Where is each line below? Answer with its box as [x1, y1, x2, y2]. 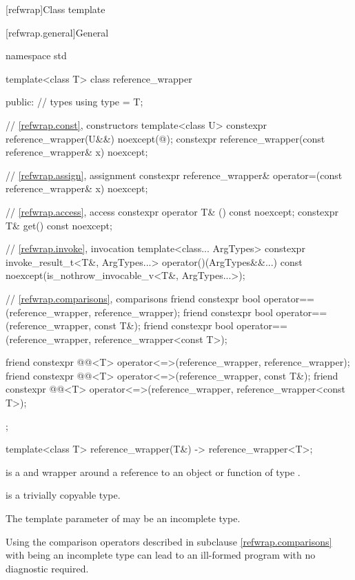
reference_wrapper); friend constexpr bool [94, 304, 273, 319]
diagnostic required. [6, 561, 89, 575]
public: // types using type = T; [6, 94, 143, 109]
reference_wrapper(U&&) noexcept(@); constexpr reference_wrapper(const [6, 131, 325, 145]
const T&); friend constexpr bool [94, 318, 234, 333]
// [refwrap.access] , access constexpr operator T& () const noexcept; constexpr [6, 204, 338, 218]
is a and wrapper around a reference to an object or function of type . [6, 464, 301, 479]
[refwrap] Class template [6, 2, 105, 16]
